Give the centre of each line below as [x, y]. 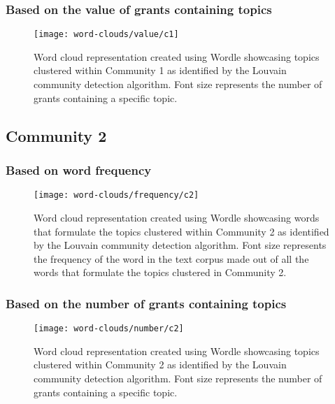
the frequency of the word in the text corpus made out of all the [171, 258]
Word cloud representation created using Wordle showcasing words [177, 217]
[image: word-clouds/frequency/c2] [116, 195]
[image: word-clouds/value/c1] [106, 35]
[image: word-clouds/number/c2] [109, 329]
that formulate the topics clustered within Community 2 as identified [181, 231]
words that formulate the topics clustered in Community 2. [160, 272]
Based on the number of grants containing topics [146, 303]
